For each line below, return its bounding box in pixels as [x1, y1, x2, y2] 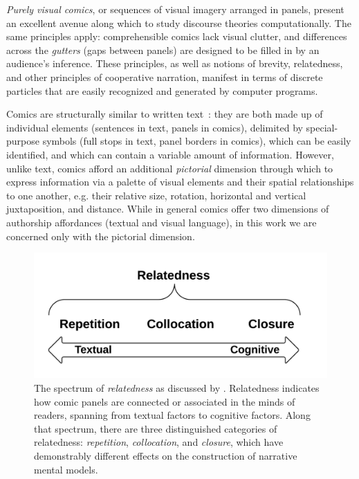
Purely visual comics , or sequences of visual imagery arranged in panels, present [6, 2, 344, 16]
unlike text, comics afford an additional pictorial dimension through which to [6, 161, 333, 175]
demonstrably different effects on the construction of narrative [34, 449, 297, 463]
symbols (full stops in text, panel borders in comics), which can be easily [42, 134, 351, 148]
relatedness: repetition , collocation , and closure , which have [34, 435, 284, 449]
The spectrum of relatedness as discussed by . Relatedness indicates [34, 381, 320, 395]
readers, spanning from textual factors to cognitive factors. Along [34, 408, 311, 422]
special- [306, 120, 338, 134]
